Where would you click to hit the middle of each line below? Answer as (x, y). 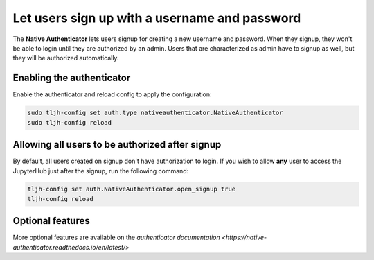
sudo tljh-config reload (70, 122)
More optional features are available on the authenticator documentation (117, 237)
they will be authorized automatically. (66, 58)
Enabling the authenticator (72, 78)
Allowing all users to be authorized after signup (117, 145)
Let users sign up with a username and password (157, 18)
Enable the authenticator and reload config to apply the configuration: (112, 94)
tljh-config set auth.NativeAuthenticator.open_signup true (132, 189)
